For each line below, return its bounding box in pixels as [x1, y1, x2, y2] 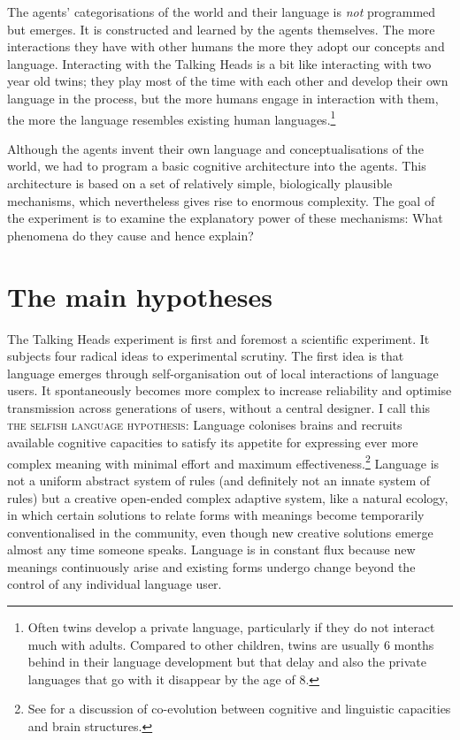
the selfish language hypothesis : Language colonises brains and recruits [7, 416, 402, 434]
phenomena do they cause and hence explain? [7, 225, 254, 244]
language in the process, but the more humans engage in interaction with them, [7, 88, 439, 107]
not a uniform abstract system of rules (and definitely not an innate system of [7, 470, 431, 489]
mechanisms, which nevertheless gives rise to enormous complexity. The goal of [7, 191, 435, 210]
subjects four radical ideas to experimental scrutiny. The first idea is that [7, 347, 404, 365]
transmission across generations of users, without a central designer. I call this [7, 398, 431, 416]
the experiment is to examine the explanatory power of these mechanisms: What [7, 209, 443, 227]
